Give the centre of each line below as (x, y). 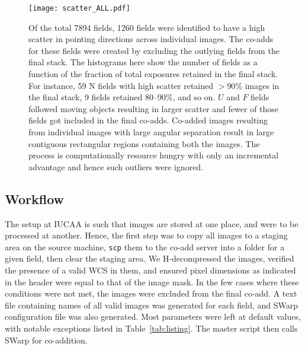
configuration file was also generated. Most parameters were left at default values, (153, 316)
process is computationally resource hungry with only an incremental (154, 155)
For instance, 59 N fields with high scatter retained (121, 85)
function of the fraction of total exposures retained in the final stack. (153, 74)
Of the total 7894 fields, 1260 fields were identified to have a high (147, 27)
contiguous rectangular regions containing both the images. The (144, 143)
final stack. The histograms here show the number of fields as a (143, 62)
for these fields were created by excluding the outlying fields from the (154, 50)
